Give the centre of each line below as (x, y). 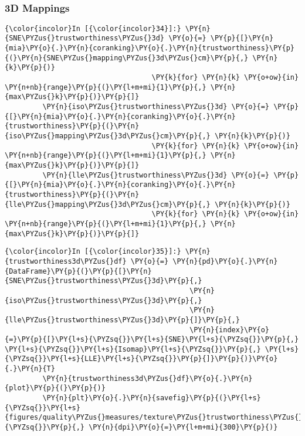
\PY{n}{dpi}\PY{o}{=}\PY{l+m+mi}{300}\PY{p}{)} (183, 428)
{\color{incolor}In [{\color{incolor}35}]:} (93, 252)
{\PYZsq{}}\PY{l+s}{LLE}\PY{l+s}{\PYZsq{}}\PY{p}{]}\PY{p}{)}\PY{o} (141, 359)
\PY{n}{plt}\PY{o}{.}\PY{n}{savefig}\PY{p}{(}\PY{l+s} (152, 398)
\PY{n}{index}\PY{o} (230, 330)
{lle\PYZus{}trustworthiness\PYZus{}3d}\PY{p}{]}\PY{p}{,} (122, 320)
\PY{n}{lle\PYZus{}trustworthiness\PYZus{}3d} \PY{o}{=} (156, 175)
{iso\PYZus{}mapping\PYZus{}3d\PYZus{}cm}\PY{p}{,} (108, 136)
